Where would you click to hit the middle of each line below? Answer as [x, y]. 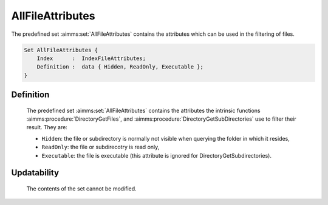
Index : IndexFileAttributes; [91, 58]
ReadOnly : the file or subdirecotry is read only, [101, 147]
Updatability [35, 173]
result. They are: [47, 127]
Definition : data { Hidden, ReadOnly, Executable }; [120, 67]
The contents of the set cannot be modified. [81, 189]
